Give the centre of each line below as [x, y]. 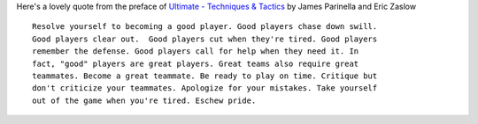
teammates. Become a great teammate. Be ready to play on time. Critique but [205, 76]
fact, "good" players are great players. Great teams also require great [196, 63]
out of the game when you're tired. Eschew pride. [144, 100]
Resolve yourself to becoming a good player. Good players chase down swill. [205, 27]
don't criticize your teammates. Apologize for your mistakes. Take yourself [205, 88]
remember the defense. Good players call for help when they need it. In [196, 51]
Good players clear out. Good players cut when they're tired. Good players [205, 39]
